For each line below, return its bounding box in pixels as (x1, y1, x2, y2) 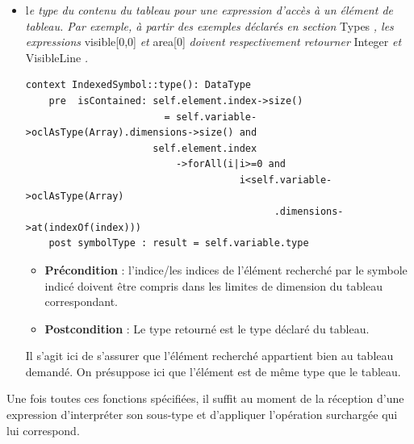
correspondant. (44, 293, 118, 310)
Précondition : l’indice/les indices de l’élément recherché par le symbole (44, 261, 408, 278)
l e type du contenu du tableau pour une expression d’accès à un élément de (25, 2, 393, 18)
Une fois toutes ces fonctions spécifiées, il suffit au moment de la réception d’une (6, 390, 404, 407)
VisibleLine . (25, 48, 89, 65)
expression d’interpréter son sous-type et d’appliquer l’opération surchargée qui (6, 406, 398, 423)
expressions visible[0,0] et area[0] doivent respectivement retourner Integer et (25, 33, 402, 50)
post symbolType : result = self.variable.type (48, 237, 309, 249)
